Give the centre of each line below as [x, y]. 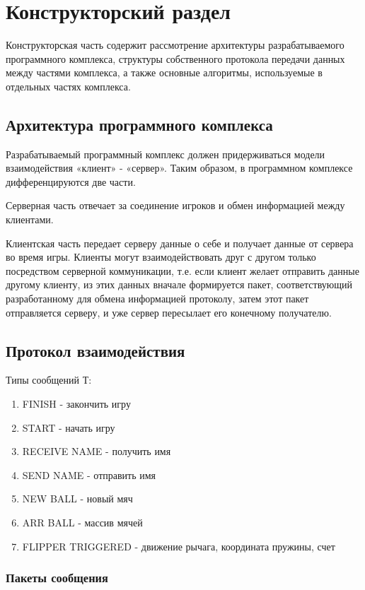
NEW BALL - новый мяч [77, 498]
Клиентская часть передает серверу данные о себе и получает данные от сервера [180, 243]
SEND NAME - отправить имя [89, 474]
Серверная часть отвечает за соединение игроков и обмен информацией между [175, 205]
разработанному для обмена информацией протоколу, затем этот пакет [157, 299]
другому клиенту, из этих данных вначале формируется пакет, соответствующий [179, 284]
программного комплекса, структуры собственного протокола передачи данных [175, 58]
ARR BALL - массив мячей [82, 522]
